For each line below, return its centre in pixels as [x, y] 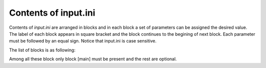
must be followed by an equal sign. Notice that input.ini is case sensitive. [83, 41]
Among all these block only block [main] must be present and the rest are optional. [93, 59]
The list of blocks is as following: [42, 50]
